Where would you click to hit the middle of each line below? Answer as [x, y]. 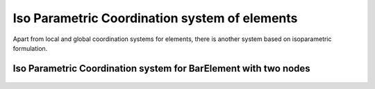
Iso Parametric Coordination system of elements [155, 18]
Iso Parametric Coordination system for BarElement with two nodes [161, 68]
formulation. [30, 48]
